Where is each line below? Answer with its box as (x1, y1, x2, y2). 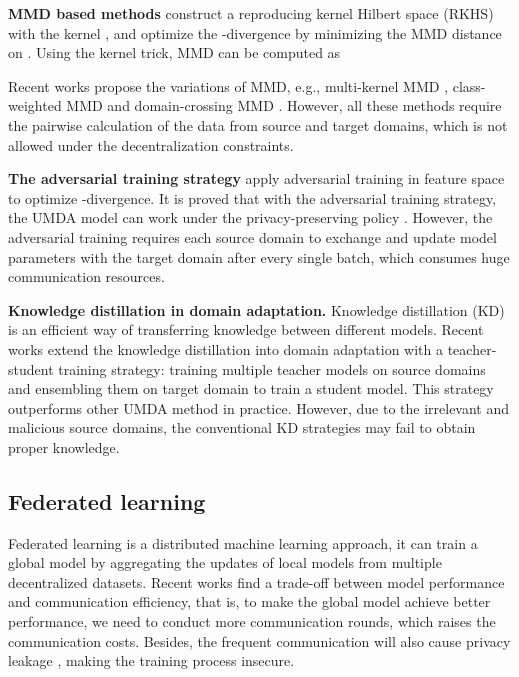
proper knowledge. (8, 436, 120, 457)
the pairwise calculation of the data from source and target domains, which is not (8, 114, 508, 135)
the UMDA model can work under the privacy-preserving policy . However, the (8, 207, 493, 228)
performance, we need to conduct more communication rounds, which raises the (8, 611, 496, 632)
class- (452, 75, 486, 96)
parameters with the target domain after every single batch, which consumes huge (8, 246, 510, 267)
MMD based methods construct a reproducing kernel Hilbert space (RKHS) (8, 3, 494, 23)
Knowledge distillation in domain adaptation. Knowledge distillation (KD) (8, 299, 505, 320)
